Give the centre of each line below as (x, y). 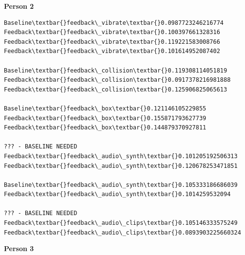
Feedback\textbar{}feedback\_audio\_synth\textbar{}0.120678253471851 (121, 166)
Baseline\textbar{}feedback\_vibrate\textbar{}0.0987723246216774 (114, 23)
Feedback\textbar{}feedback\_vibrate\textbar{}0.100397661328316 (112, 32)
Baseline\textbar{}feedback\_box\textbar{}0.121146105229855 (105, 108)
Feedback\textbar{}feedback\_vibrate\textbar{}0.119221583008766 (112, 42)
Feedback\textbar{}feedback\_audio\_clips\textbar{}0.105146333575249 (121, 223)
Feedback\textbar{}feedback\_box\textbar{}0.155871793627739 (105, 118)
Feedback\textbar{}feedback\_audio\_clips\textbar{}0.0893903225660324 (122, 232)
